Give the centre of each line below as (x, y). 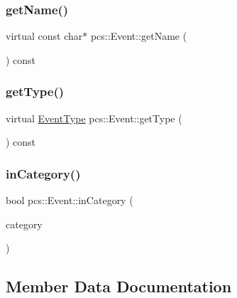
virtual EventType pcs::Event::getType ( (94, 118)
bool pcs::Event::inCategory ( (70, 200)
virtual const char (44, 36)
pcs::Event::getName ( (139, 36)
